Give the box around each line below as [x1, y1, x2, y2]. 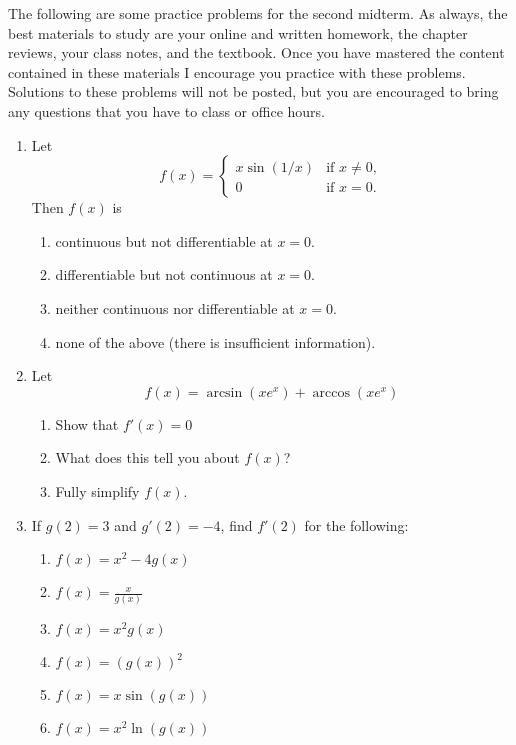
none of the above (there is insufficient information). [55, 331, 376, 352]
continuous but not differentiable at [55, 230, 273, 251]
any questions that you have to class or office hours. [8, 100, 325, 121]
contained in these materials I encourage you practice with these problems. [8, 61, 466, 82]
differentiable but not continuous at [55, 264, 273, 285]
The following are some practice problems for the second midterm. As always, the [8, 3, 508, 23]
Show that [55, 413, 119, 434]
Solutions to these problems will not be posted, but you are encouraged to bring [8, 81, 499, 102]
